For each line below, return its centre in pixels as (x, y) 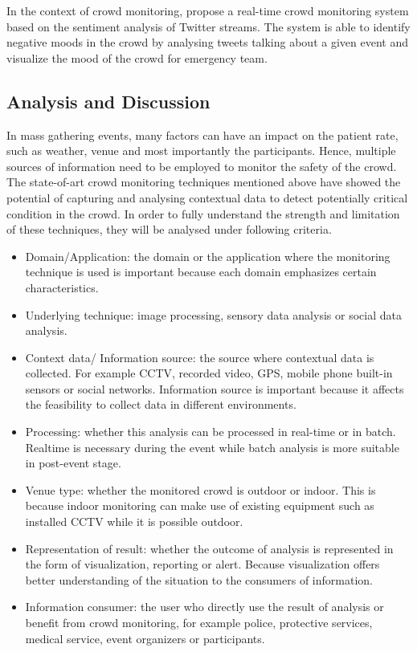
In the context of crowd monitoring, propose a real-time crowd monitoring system (208, 10)
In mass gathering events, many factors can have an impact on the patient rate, (202, 134)
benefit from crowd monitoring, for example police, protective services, (199, 623)
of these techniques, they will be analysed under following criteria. (169, 229)
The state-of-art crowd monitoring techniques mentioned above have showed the (204, 182)
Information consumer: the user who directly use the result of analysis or (204, 607)
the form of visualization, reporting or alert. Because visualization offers (202, 564)
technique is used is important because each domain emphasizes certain (201, 272)
